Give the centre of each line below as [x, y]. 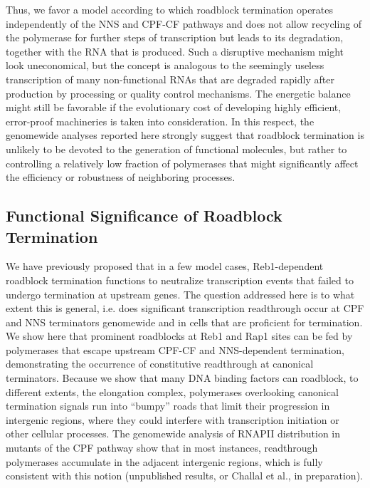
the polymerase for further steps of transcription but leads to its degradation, [175, 37]
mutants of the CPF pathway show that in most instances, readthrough [162, 448]
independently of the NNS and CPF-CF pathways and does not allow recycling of [184, 23]
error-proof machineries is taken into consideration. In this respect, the [160, 121]
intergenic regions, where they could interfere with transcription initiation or [173, 419]
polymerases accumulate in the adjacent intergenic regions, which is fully [164, 461]
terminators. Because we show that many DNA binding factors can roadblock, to [182, 378]
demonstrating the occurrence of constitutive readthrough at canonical [160, 364]
